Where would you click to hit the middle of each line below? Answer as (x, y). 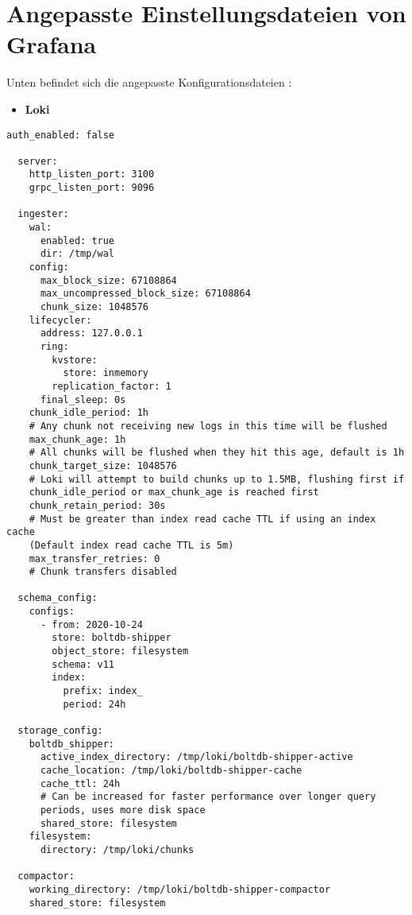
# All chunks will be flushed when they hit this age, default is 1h (217, 453)
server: (38, 161)
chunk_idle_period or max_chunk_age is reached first (174, 492)
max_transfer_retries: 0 (94, 558)
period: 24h (94, 704)
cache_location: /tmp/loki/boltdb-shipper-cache (171, 770)
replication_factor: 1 (112, 386)
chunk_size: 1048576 (94, 307)
